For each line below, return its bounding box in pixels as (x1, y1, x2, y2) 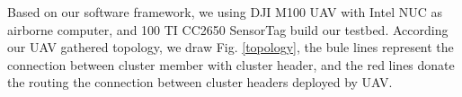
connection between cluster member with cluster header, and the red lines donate (7, 55, 455, 74)
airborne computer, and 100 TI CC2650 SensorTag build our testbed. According (7, 20, 449, 39)
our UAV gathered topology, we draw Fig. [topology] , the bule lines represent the (7, 38, 454, 57)
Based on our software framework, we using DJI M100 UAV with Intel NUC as (7, 3, 442, 21)
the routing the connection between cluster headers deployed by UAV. (7, 73, 393, 92)
